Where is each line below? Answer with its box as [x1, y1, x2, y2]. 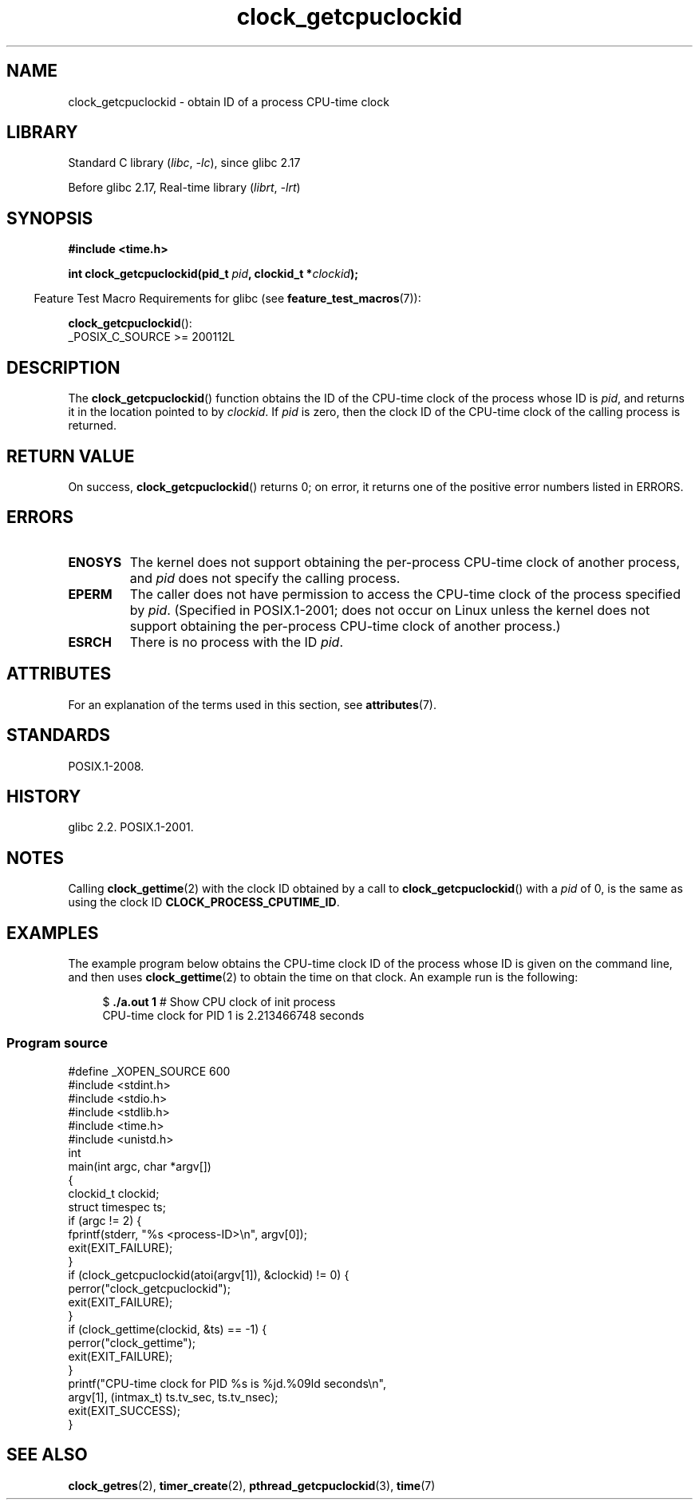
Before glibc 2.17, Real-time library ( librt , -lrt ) [68, 180, 301, 195]
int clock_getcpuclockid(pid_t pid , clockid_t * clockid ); [68, 267, 358, 281]
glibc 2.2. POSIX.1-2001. [68, 820, 194, 834]
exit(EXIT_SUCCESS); [68, 1403, 180, 1417]
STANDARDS [6, 725, 111, 746]
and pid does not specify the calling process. [129, 569, 401, 586]
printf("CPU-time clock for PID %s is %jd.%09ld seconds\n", [68, 1376, 386, 1390]
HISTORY [6, 786, 81, 807]
